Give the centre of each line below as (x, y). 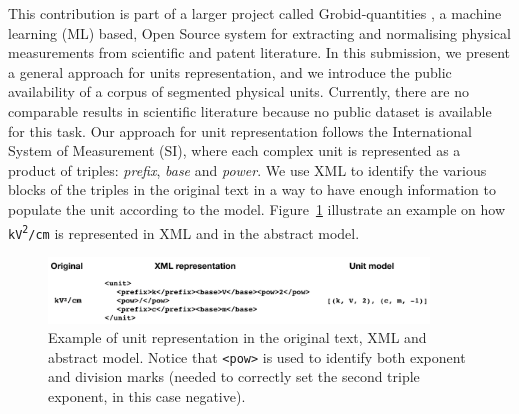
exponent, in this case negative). (147, 395)
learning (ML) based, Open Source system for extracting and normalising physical (259, 32)
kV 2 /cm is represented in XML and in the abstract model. (184, 232)
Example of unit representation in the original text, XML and (237, 337)
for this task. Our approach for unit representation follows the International (240, 130)
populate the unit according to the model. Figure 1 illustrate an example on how (257, 208)
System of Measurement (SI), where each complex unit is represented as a (234, 150)
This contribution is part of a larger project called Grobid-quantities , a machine (255, 13)
